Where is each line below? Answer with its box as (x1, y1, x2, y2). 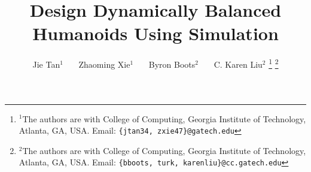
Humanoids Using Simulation (32, 21, 279, 46)
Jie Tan (32, 58, 60, 70)
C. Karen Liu (214, 58, 263, 70)
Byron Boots (148, 58, 196, 70)
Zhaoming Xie (78, 58, 130, 70)
